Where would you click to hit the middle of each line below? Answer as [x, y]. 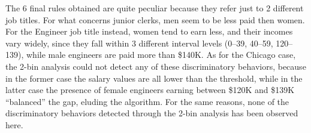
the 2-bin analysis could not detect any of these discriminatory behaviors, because [156, 66]
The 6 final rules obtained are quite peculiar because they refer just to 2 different [155, 8]
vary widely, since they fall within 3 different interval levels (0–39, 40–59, [139, 43]
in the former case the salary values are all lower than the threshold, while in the [154, 78]
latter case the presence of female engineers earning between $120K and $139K [150, 90]
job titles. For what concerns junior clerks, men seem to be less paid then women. [155, 19]
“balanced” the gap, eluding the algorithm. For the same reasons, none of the [147, 101]
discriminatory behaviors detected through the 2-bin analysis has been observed [152, 113]
